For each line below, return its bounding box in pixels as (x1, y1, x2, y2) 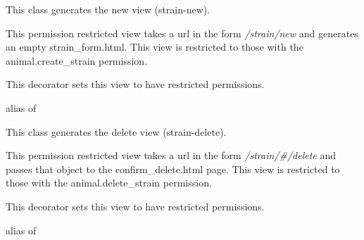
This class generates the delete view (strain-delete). (6, 124, 227, 139)
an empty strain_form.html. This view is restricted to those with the (6, 39, 303, 54)
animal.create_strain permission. (6, 53, 148, 68)
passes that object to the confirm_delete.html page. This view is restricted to (6, 161, 340, 176)
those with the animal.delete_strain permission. (6, 175, 212, 190)
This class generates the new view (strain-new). (6, 2, 211, 16)
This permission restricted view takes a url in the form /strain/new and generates (6, 25, 358, 40)
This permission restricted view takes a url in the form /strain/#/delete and (6, 148, 337, 163)
